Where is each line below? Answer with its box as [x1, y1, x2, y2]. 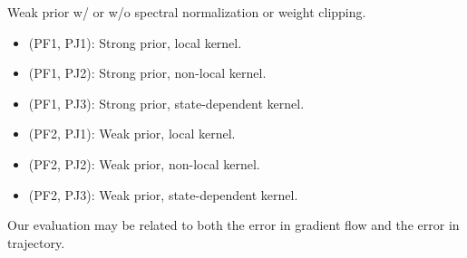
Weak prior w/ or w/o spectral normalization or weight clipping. [7, 3, 366, 21]
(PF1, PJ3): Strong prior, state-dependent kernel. [28, 93, 305, 112]
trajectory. [7, 233, 65, 252]
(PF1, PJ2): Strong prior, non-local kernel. [28, 63, 267, 82]
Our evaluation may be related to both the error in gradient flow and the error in [7, 215, 460, 234]
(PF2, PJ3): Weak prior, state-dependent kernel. [28, 185, 298, 204]
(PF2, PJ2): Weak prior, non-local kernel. [28, 154, 260, 173]
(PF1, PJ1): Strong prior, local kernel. [28, 33, 242, 52]
